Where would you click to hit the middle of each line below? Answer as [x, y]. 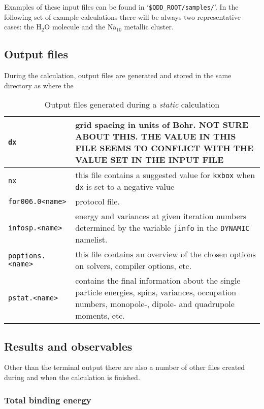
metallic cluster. [149, 27]
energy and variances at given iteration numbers [161, 216]
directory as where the [39, 85]
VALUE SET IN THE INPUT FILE [150, 160]
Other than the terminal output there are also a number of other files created [125, 367]
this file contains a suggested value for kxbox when [165, 175]
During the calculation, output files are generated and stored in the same [118, 75]
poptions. [27, 256]
